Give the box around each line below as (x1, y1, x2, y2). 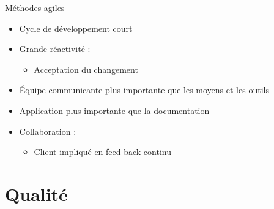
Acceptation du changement (34, 63, 138, 75)
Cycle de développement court (19, 21, 133, 34)
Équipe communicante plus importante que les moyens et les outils (19, 83, 269, 96)
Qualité (5, 181, 68, 206)
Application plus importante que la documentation (19, 104, 210, 116)
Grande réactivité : (19, 42, 91, 55)
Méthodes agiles (5, 1, 65, 13)
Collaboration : (19, 124, 76, 137)
